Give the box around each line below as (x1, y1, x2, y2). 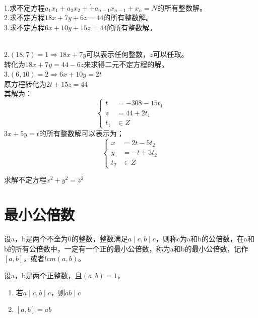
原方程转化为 (4, 78, 46, 89)
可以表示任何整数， (86, 48, 150, 59)
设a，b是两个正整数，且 (4, 270, 82, 280)
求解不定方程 (4, 174, 46, 185)
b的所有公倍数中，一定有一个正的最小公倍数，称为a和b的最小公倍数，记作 (4, 243, 248, 253)
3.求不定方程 (4, 22, 45, 32)
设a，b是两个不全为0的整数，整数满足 (4, 233, 128, 244)
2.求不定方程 (4, 12, 45, 23)
